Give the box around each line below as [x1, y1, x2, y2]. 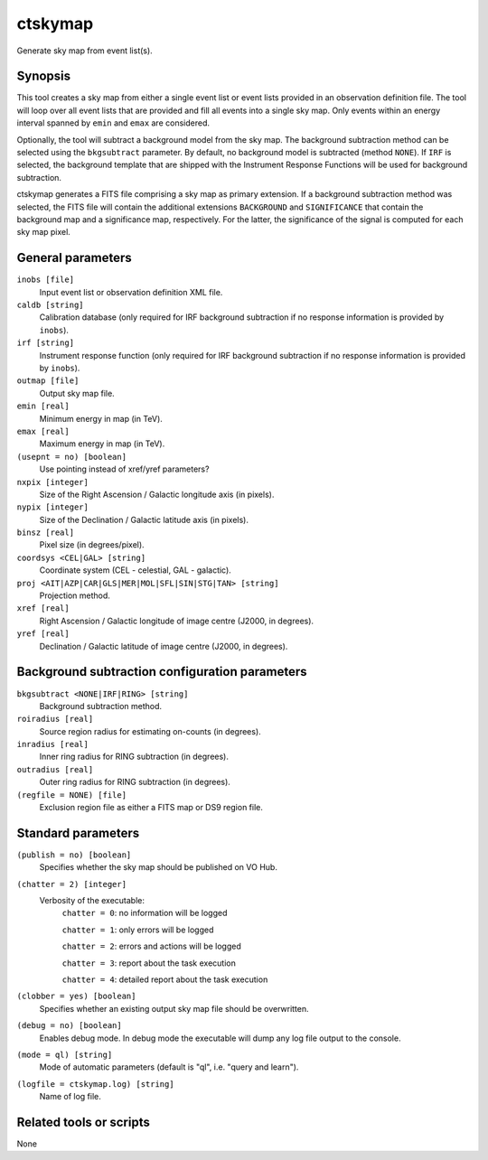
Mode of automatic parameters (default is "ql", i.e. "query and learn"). [39, 1062, 299, 1072]
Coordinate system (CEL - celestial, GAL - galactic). [39, 565, 232, 575]
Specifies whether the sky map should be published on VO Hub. [39, 862, 277, 873]
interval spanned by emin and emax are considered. [16, 117, 210, 128]
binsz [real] [16, 528, 75, 538]
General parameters [16, 250, 133, 266]
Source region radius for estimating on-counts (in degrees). [39, 725, 261, 736]
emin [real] [16, 401, 70, 411]
